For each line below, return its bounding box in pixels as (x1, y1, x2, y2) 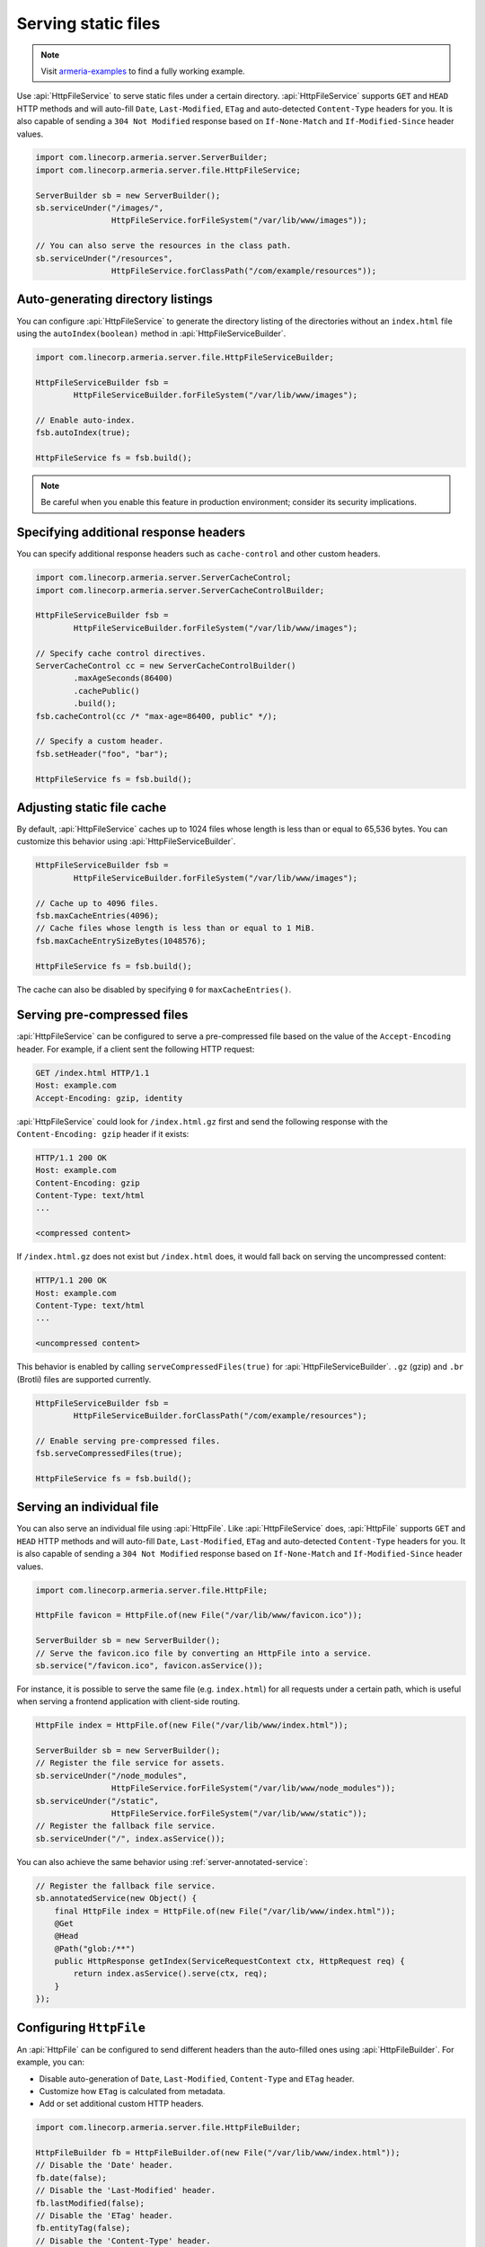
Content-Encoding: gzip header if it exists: (16, 1128, 190, 1139)
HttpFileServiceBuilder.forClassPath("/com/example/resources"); (73, 1410, 367, 1420)
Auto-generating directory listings (16, 292, 213, 307)
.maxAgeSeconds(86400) (73, 673, 174, 683)
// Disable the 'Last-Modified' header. (35, 2185, 216, 2196)
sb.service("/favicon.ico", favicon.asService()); (35, 1660, 264, 1671)
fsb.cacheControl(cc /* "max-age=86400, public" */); (35, 711, 278, 721)
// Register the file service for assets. (35, 1758, 225, 1768)
